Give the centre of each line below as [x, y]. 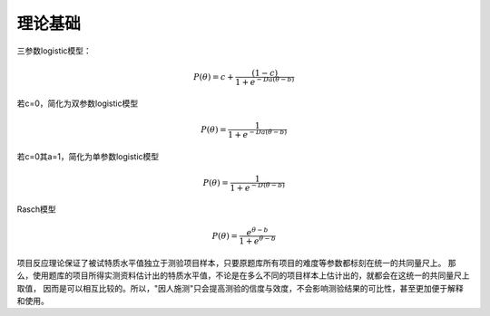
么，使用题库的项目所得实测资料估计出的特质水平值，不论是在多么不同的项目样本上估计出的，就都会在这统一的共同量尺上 [243, 275]
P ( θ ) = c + [214, 77]
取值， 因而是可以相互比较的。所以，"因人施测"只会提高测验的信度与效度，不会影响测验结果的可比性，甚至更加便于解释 [240, 288]
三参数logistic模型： [54, 51]
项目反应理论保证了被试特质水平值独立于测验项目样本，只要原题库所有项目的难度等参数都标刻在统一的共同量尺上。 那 [236, 263]
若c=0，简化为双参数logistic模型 [78, 103]
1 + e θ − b [257, 240]
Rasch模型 [36, 209]
